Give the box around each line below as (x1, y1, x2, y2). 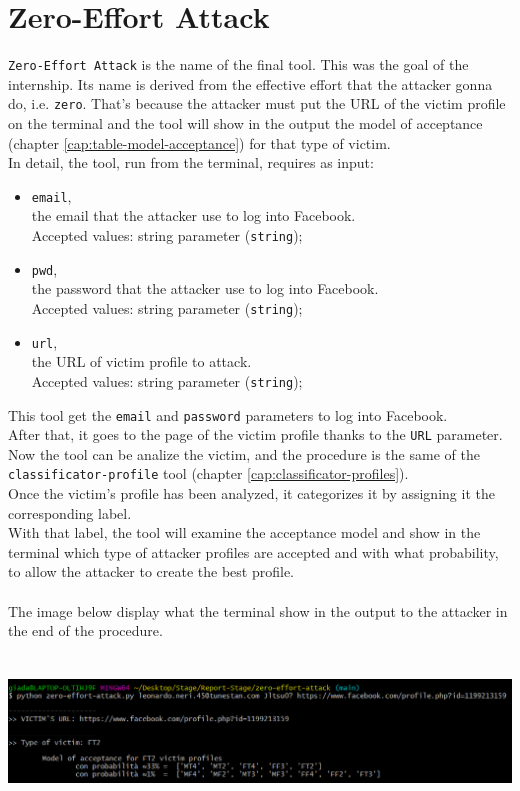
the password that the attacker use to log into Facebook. (31, 278, 379, 299)
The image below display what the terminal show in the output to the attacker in (8, 600, 508, 621)
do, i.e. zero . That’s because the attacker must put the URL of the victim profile (8, 93, 506, 114)
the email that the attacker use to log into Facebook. (31, 205, 356, 226)
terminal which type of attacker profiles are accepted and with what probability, (8, 541, 499, 562)
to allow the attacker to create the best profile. (8, 561, 294, 582)
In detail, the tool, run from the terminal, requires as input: (8, 152, 374, 173)
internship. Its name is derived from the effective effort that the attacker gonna (8, 73, 493, 94)
